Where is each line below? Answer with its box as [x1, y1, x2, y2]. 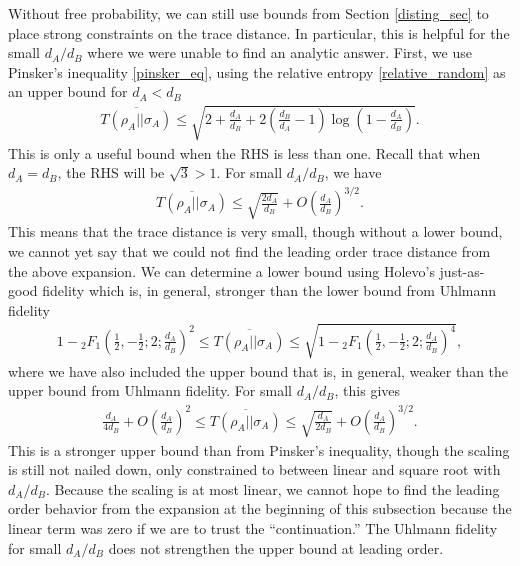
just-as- [439, 260, 485, 281]
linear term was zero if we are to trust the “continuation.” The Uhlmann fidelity [8, 518, 498, 538]
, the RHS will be [57, 162, 165, 183]
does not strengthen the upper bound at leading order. [108, 537, 444, 558]
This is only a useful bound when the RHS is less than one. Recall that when [8, 142, 481, 163]
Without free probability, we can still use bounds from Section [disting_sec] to [8, 3, 489, 23]
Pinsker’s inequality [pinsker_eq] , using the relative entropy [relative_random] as [8, 61, 506, 82]
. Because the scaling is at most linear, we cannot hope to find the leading [45, 478, 500, 499]
